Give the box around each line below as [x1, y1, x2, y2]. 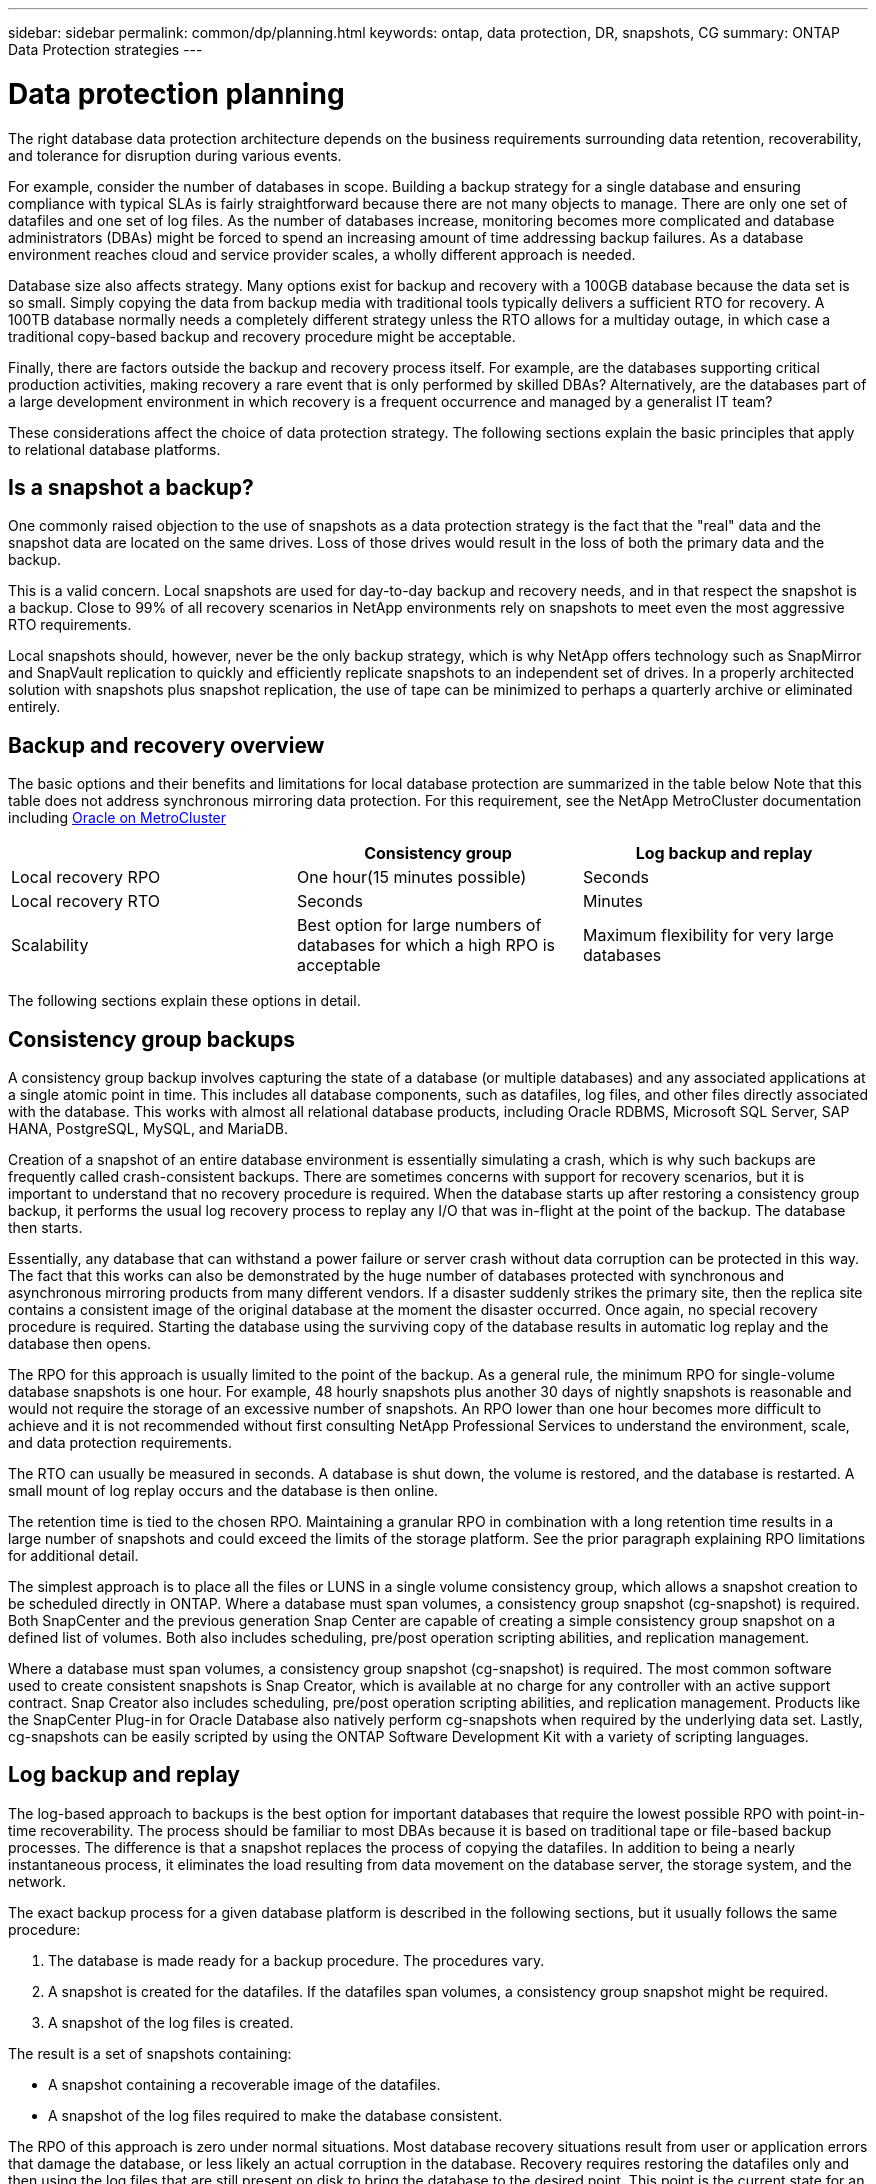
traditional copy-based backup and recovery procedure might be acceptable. [8, 327, 516, 345]
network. [8, 1872, 67, 1890]
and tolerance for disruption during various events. [8, 146, 342, 164]
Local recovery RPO [11, 867, 161, 888]
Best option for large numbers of [296, 915, 542, 936]
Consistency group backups [8, 1026, 296, 1052]
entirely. [8, 698, 61, 716]
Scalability [11, 935, 89, 956]
